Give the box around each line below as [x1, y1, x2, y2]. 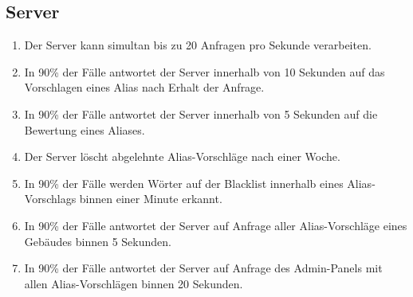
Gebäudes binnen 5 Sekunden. [24, 233, 171, 249]
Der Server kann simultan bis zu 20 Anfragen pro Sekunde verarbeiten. [24, 37, 372, 53]
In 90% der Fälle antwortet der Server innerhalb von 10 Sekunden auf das [24, 63, 385, 80]
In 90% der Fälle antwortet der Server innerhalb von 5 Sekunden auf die [24, 105, 378, 122]
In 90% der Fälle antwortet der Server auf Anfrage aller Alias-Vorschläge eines [24, 217, 407, 233]
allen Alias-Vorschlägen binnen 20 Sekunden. [24, 275, 243, 291]
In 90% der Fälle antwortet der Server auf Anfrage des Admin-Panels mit [24, 260, 383, 276]
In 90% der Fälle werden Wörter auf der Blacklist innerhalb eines [24, 174, 344, 191]
